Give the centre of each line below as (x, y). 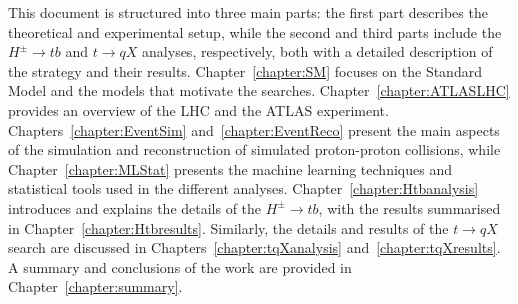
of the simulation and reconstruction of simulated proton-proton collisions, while (254, 149)
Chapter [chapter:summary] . (95, 286)
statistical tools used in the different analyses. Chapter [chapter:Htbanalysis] (243, 188)
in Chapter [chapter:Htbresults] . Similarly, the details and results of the (228, 227)
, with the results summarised (409, 207)
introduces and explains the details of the (135, 207)
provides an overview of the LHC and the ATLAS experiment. (198, 109)
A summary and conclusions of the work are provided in (180, 266)
